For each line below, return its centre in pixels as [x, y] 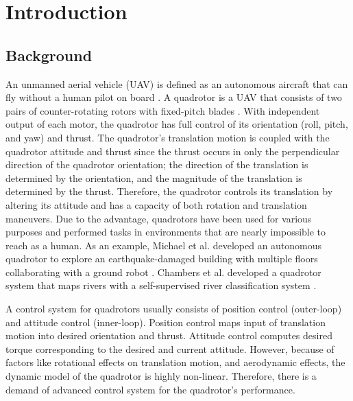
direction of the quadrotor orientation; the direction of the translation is [157, 164]
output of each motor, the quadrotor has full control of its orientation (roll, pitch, [177, 124]
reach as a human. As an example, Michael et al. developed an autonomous [164, 245]
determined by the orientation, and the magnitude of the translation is [154, 177]
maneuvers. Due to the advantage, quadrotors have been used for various [159, 218]
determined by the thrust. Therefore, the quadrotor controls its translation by [169, 191]
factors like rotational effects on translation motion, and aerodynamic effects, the [175, 362]
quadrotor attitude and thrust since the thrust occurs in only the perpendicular [173, 151]
